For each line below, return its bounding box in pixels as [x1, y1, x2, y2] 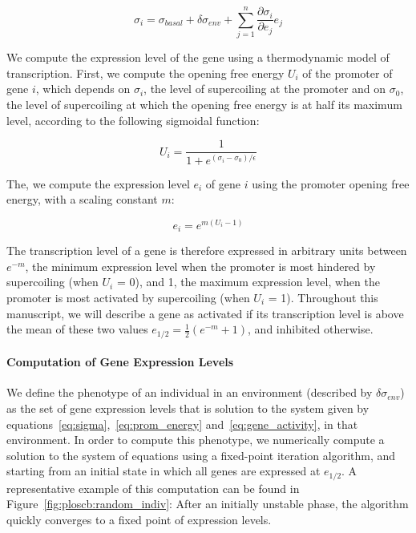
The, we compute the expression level [6, 175, 190, 192]
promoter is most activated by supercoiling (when [6, 289, 250, 305]
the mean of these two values [6, 321, 148, 337]
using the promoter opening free [252, 175, 410, 192]
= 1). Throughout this [268, 289, 378, 305]
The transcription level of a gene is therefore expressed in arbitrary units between [6, 242, 407, 259]
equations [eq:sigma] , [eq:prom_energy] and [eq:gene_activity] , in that [6, 415, 358, 432]
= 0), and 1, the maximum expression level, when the [116, 273, 380, 290]
